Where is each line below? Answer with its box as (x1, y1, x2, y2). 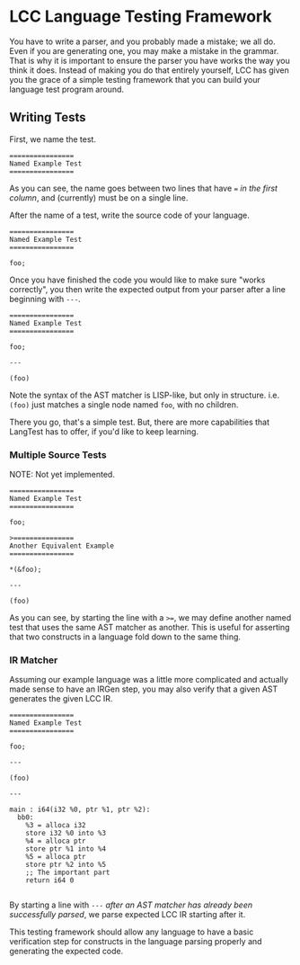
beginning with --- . (9, 293, 81, 304)
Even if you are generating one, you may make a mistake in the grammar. (9, 45, 279, 56)
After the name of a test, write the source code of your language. (9, 210, 250, 220)
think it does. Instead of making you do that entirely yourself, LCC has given (9, 65, 290, 76)
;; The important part (25, 868, 110, 878)
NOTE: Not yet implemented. (9, 469, 115, 480)
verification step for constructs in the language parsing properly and (9, 936, 262, 947)
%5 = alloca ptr (25, 853, 87, 862)
